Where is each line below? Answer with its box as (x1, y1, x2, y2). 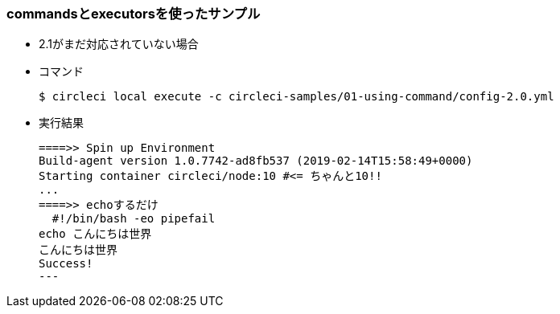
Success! (39, 257, 93, 271)
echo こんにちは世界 (39, 227, 152, 241)
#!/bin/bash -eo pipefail (51, 212, 216, 226)
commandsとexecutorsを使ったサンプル (6, 6, 261, 22)
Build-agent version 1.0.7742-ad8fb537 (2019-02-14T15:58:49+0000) (39, 154, 473, 168)
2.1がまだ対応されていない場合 (39, 37, 199, 51)
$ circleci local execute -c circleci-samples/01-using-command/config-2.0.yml (39, 90, 554, 104)
